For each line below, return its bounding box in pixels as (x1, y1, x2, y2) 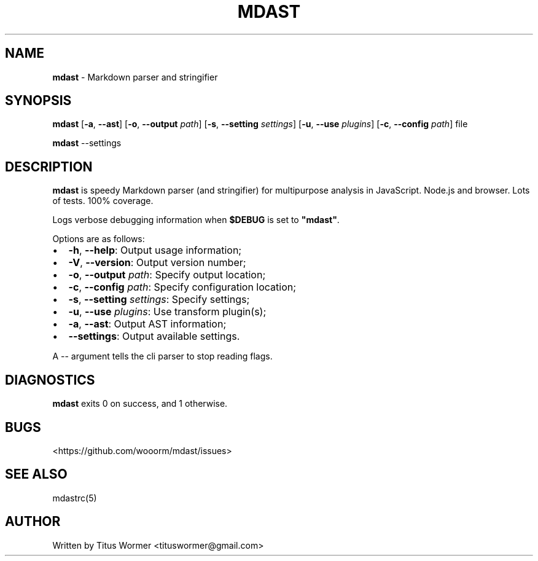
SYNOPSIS (5, 93, 72, 109)
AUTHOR (5, 514, 61, 530)
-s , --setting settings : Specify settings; (68, 293, 250, 306)
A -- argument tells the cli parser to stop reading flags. (52, 351, 273, 362)
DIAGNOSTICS (5, 372, 95, 388)
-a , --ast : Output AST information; (68, 318, 227, 331)
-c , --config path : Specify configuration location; (68, 281, 297, 294)
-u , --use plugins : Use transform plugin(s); (68, 305, 267, 318)
